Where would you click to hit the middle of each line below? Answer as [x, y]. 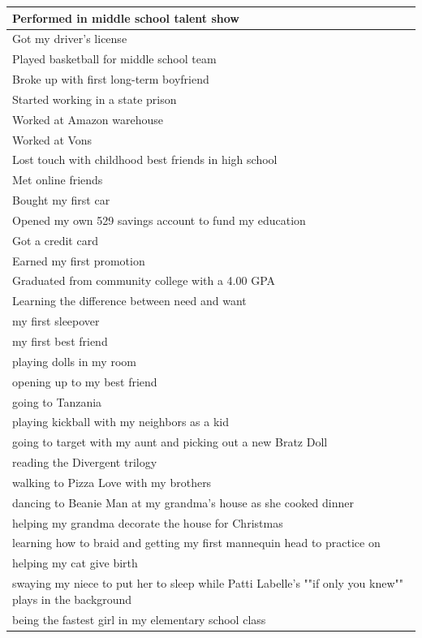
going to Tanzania [57, 401]
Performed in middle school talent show [126, 17]
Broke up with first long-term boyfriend [111, 79]
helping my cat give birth [75, 563]
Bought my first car [61, 200]
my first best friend [60, 341]
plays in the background [72, 599]
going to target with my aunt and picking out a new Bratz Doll [170, 442]
